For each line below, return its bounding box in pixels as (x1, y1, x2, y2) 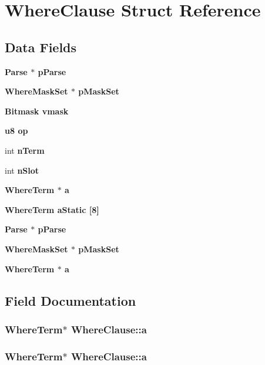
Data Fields (5, 38, 77, 56)
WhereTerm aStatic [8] (5, 203, 99, 215)
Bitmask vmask (5, 104, 69, 117)
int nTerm (5, 144, 45, 156)
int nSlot (5, 164, 39, 176)
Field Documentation (5, 291, 136, 309)
